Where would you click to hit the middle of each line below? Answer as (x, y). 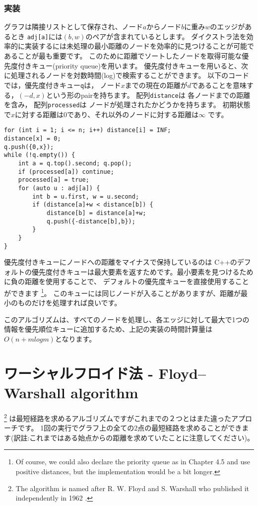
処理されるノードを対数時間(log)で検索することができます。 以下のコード (130, 75)
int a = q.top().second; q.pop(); (75, 164)
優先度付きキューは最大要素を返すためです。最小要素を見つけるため (142, 271)
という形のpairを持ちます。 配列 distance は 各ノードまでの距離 (148, 95)
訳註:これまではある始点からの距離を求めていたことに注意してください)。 (134, 437)
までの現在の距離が (156, 85)
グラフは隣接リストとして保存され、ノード (73, 27)
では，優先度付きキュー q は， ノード (63, 85)
